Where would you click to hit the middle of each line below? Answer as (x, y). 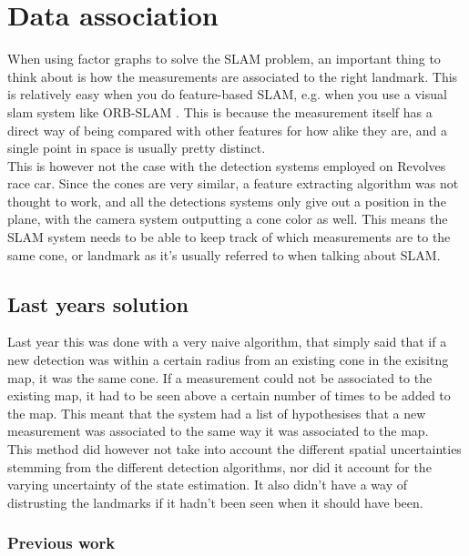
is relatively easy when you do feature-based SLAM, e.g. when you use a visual (227, 94)
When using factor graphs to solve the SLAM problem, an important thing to (224, 59)
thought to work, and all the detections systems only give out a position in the (227, 201)
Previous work (61, 543)
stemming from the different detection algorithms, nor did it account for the (219, 466)
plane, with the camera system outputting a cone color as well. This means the (228, 219)
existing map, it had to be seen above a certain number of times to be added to (229, 395)
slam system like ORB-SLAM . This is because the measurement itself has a (220, 111)
